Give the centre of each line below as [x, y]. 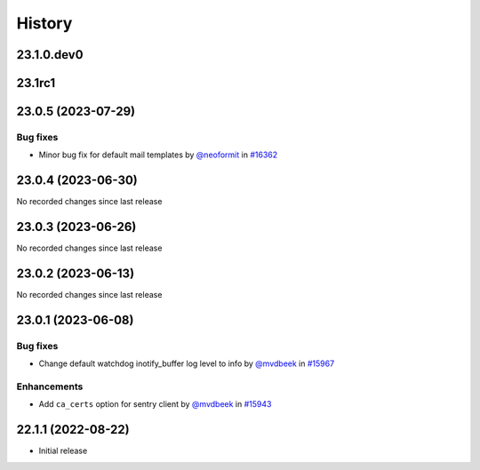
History [44, 23]
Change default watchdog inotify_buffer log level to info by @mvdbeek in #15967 [187, 363]
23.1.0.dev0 [50, 55]
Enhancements [50, 386]
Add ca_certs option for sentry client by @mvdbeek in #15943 [155, 404]
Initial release [63, 451]
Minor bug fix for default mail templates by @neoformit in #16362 [158, 155]
